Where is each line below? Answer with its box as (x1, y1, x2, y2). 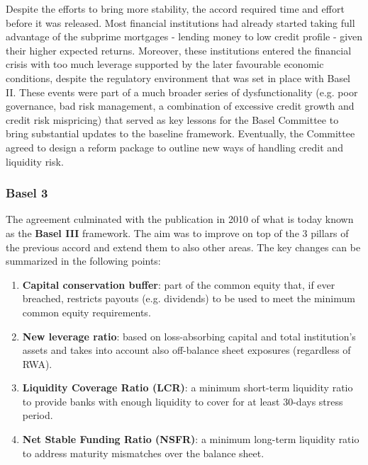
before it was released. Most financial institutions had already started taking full (6, 15, 355, 30)
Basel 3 (6, 184, 48, 202)
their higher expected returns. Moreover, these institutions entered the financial (6, 42, 352, 57)
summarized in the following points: (6, 253, 161, 268)
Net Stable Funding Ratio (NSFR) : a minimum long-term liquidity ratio (22, 432, 359, 447)
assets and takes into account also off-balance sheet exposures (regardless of (22, 343, 351, 357)
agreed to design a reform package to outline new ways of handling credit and (6, 139, 343, 154)
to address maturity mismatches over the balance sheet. (22, 445, 264, 460)
